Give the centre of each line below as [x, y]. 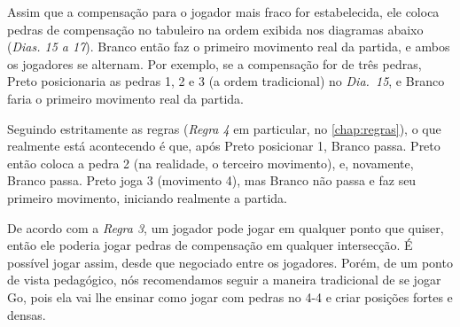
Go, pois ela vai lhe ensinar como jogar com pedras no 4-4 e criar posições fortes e [230, 296]
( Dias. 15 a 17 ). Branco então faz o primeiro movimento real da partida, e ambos [229, 47]
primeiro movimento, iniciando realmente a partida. [147, 197]
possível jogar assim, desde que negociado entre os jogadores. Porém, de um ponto [230, 262]
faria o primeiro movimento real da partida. [125, 98]
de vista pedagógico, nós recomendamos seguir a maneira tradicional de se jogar [224, 280]
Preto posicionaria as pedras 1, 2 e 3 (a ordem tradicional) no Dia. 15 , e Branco [226, 81]
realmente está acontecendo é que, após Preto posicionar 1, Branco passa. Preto [224, 146]
